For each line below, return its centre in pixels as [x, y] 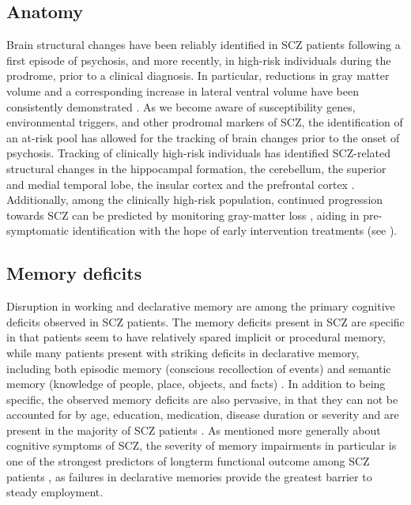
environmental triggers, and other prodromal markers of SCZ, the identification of [205, 122]
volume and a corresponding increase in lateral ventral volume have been [183, 90]
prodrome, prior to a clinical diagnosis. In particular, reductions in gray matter [198, 75]
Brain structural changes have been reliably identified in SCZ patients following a [204, 45]
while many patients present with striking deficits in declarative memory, [183, 352]
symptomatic [38, 230]
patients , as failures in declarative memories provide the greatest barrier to [189, 476]
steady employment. [55, 492]
